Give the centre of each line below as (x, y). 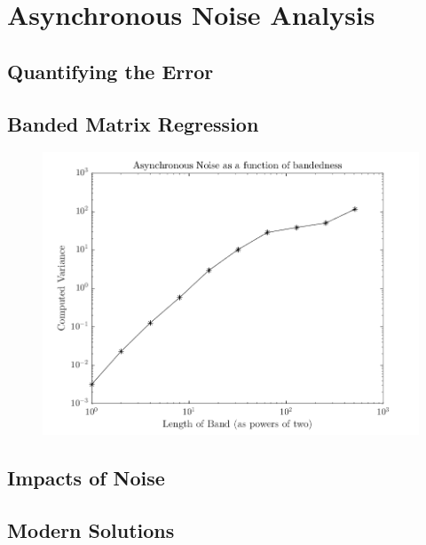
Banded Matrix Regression (133, 123)
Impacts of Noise (86, 478)
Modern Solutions (91, 530)
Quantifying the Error (110, 71)
